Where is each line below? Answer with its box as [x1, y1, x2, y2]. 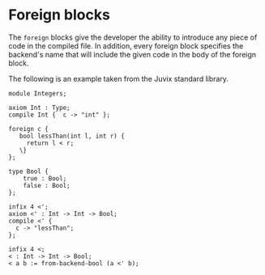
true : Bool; [23, 174, 67, 183]
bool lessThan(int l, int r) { [19, 132, 126, 140]
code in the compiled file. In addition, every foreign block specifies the [8, 40, 244, 50]
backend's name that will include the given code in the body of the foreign [8, 49, 257, 59]
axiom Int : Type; [8, 104, 71, 112]
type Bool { [8, 167, 49, 176]
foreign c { [8, 125, 49, 133]
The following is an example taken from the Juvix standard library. [8, 74, 229, 83]
